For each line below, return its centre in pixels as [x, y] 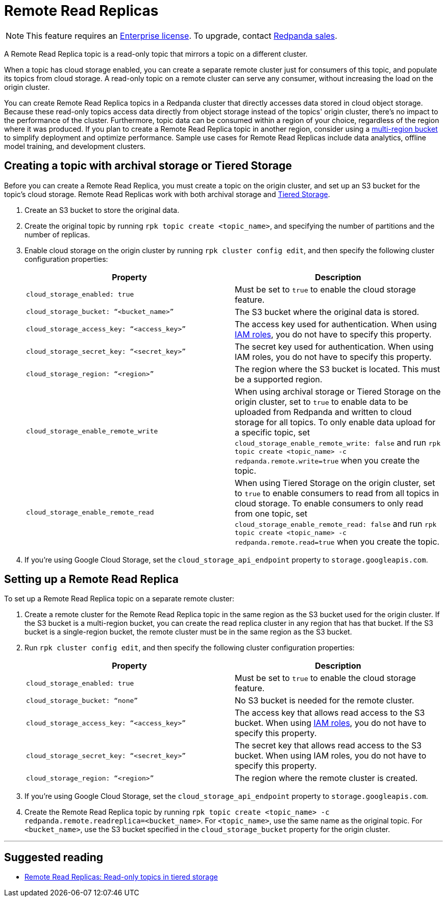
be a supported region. [279, 379]
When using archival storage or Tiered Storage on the [338, 391]
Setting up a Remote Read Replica [91, 579]
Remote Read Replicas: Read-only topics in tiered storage [121, 877]
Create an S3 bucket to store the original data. [102, 210]
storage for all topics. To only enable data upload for [335, 422]
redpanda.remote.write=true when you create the [327, 460]
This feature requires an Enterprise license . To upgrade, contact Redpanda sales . [182, 35]
